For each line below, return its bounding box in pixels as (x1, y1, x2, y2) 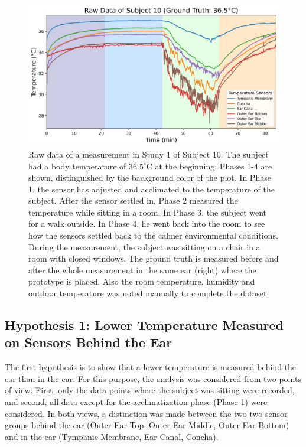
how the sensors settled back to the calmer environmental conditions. (28, 229, 278, 242)
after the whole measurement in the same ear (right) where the (28, 263, 256, 276)
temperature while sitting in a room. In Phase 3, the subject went (28, 205, 267, 218)
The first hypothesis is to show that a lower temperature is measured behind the (5, 361, 297, 373)
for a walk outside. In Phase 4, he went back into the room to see (28, 217, 265, 230)
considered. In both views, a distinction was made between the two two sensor (5, 407, 288, 419)
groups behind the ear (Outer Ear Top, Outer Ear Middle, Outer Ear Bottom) (5, 419, 289, 431)
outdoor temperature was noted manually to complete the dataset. (28, 287, 269, 299)
